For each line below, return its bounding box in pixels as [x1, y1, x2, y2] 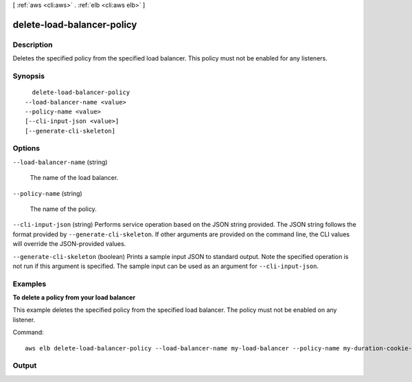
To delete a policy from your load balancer [12, 293, 136, 302]
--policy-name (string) [12, 189, 82, 197]
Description [12, 40, 53, 49]
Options [12, 144, 41, 153]
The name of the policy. [30, 205, 98, 213]
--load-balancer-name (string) [12, 158, 108, 166]
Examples [12, 279, 47, 289]
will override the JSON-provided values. [12, 240, 126, 248]
